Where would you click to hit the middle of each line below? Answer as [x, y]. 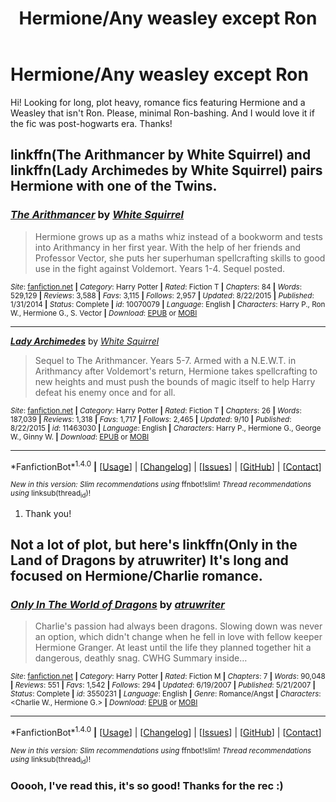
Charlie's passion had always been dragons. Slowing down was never [178, 626]
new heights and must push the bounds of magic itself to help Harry [175, 381]
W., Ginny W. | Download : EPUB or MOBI [80, 437]
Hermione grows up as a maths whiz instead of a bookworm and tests [178, 236]
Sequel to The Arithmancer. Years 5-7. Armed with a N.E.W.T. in [165, 360]
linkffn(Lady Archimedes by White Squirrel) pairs [166, 170]
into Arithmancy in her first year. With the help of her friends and [168, 247]
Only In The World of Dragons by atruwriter [117, 604]
